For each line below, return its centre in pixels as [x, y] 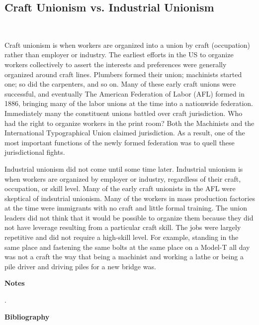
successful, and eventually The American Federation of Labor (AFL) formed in [125, 93]
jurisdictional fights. [35, 152]
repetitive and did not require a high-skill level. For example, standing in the [122, 237]
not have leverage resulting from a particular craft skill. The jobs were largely [123, 227]
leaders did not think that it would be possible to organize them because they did [129, 217]
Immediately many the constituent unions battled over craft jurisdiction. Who [124, 113]
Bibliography [27, 316]
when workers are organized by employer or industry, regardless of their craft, [123, 178]
